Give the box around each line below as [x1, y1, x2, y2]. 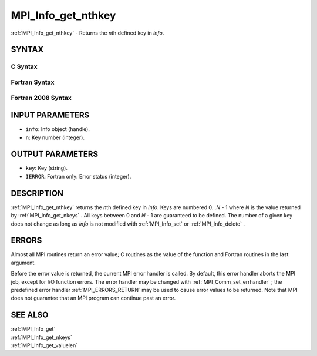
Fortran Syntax [11, 78, 55, 86]
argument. [11, 259, 36, 266]
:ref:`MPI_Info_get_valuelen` [11, 342, 78, 349]
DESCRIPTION [11, 188, 64, 198]
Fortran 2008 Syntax [11, 94, 72, 102]
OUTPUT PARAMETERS [11, 149, 99, 159]
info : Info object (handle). [25, 126, 90, 133]
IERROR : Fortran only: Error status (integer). [25, 173, 131, 180]
